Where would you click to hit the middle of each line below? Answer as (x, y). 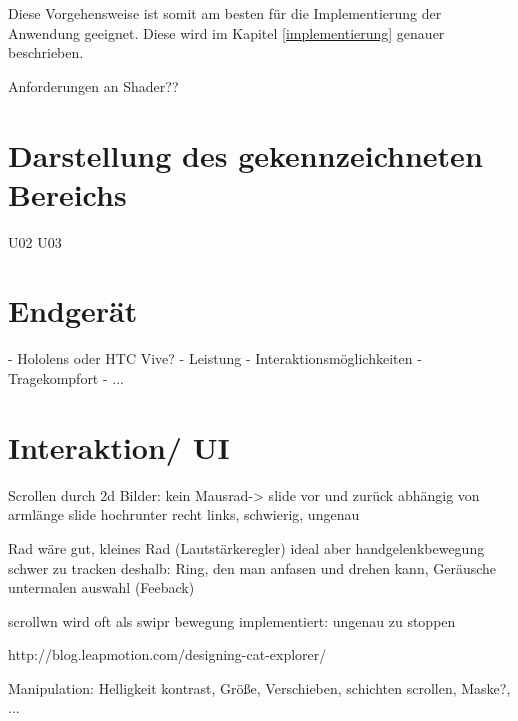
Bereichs (67, 193)
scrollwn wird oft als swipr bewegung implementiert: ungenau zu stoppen (232, 620)
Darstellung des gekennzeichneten (245, 154)
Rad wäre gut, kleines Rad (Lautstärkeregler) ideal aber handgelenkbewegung (246, 547)
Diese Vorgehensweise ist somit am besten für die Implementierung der (225, 13)
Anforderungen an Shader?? (93, 85)
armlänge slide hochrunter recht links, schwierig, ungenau (184, 514)
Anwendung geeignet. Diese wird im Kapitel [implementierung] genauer (226, 32)
